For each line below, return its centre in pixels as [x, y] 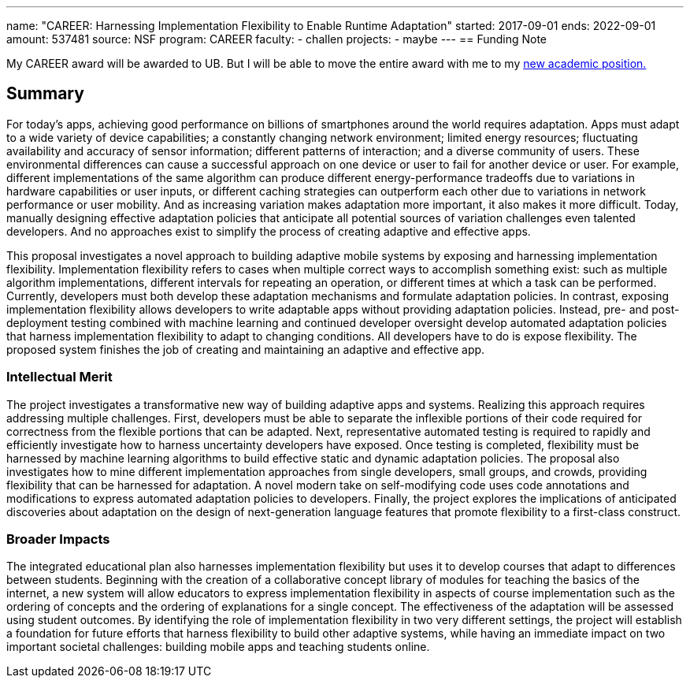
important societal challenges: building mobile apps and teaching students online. [218, 647]
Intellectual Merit [59, 377]
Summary [45, 94]
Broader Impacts [58, 539]
